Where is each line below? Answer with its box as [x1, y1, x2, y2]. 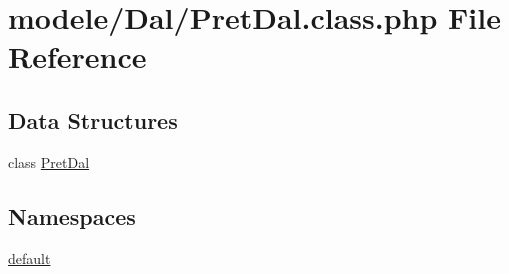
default [8, 247, 51, 268]
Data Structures [8, 104, 178, 135]
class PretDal [8, 151, 90, 172]
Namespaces [8, 200, 136, 231]
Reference [8, 36, 147, 77]
